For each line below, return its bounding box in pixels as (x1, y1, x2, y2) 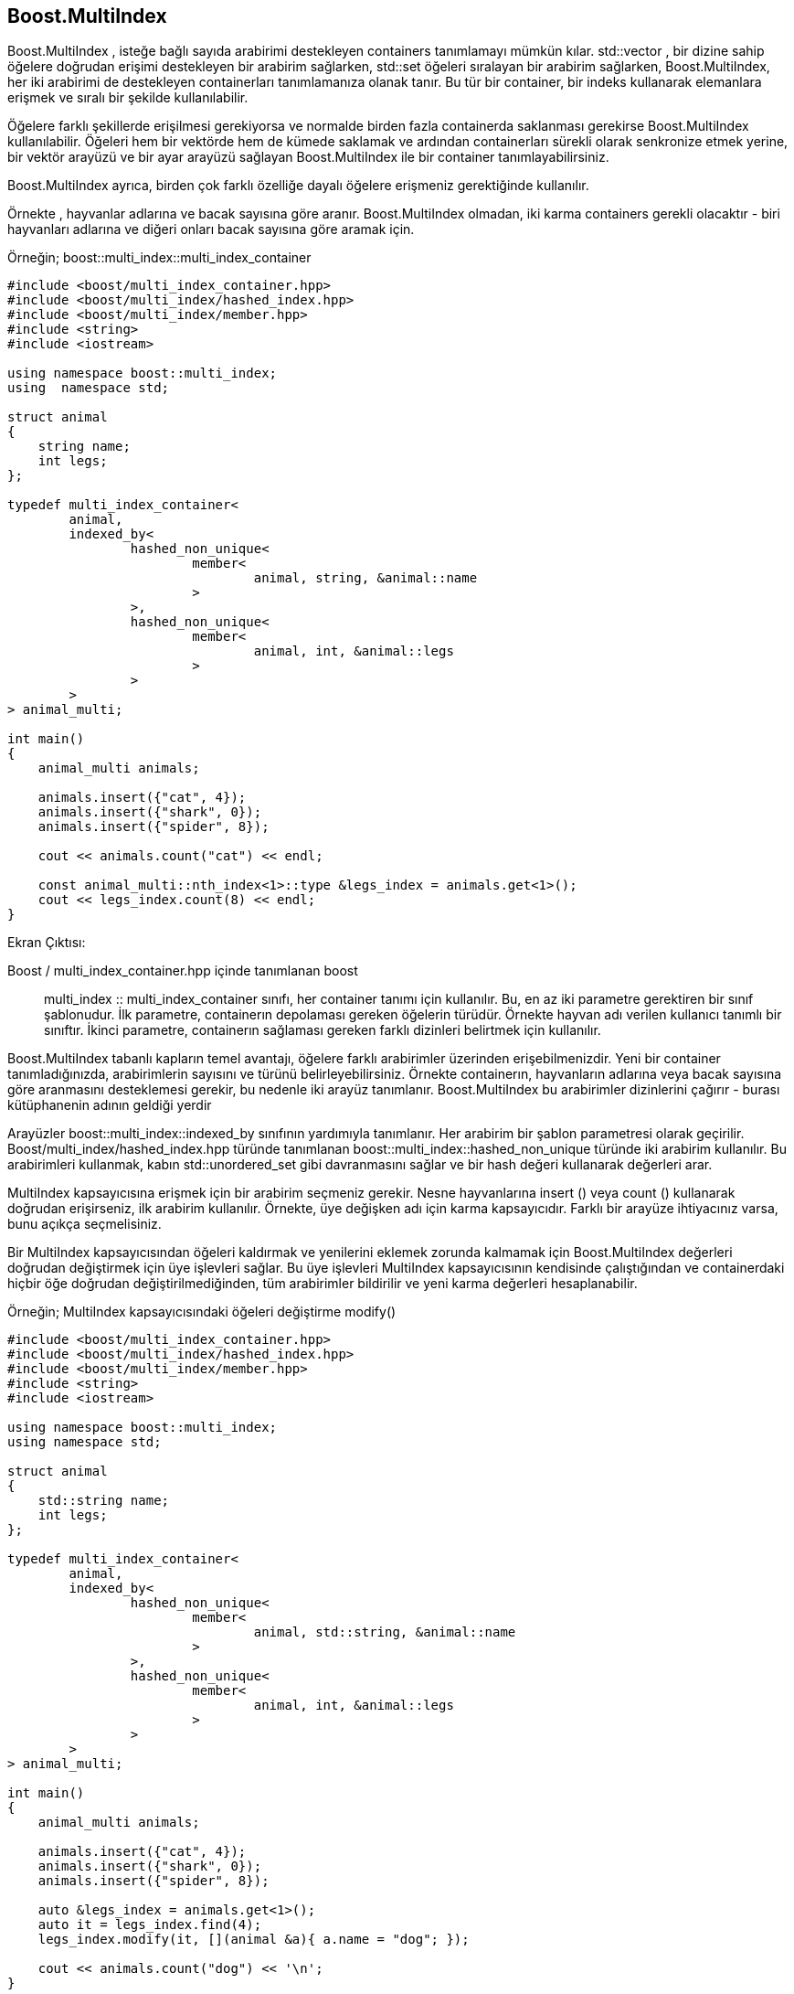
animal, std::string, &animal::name (253, 1625, 516, 1640)
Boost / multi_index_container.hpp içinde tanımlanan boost (7, 963, 358, 979)
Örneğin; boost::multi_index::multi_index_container (7, 250, 312, 266)
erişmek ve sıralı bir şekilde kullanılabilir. (7, 90, 249, 106)
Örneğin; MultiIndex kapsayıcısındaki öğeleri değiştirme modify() (7, 1304, 397, 1320)
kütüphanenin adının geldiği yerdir (7, 1097, 212, 1114)
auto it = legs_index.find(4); (37, 1917, 262, 1933)
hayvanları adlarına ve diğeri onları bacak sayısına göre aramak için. (7, 221, 415, 238)
